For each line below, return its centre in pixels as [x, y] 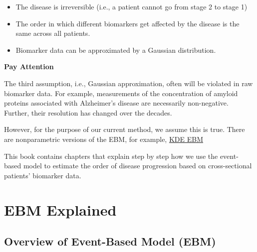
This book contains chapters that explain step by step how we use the [111, 156]
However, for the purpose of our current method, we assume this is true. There [125, 129]
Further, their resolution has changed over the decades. [88, 112]
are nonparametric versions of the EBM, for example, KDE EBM [104, 139]
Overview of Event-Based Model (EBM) [110, 241]
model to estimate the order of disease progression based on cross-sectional [137, 166]
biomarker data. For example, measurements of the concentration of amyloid [121, 93]
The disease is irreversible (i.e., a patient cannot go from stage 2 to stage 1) [131, 6]
